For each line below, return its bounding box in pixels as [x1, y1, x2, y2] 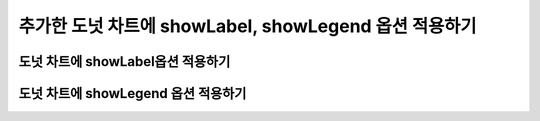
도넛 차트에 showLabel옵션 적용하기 [18, 53, 231, 70]
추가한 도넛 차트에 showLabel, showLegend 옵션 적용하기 [18, 15, 477, 37]
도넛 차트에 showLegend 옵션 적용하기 [18, 85, 247, 102]
